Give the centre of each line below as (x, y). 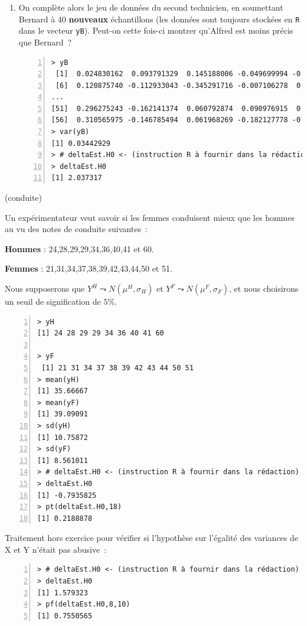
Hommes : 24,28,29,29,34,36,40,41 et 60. (79, 248)
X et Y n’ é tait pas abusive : (56, 549)
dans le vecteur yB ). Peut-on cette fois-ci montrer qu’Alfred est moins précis (156, 30)
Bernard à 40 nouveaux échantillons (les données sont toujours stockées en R (159, 19)
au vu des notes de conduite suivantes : (76, 229)
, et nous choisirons (264, 288)
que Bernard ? (45, 42)
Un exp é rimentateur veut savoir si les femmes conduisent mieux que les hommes (150, 217)
